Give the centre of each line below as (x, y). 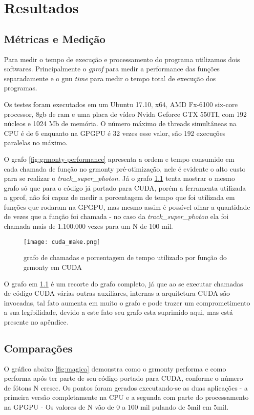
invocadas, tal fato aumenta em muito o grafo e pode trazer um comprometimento (127, 302)
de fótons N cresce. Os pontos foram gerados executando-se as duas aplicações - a (126, 387)
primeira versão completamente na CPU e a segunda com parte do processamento (126, 397)
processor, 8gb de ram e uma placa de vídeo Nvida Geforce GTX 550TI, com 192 (126, 114)
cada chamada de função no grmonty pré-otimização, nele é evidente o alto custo (125, 168)
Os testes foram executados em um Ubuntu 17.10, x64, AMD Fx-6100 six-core (121, 104)
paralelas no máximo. (36, 142)
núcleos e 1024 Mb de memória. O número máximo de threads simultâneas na (120, 123)
